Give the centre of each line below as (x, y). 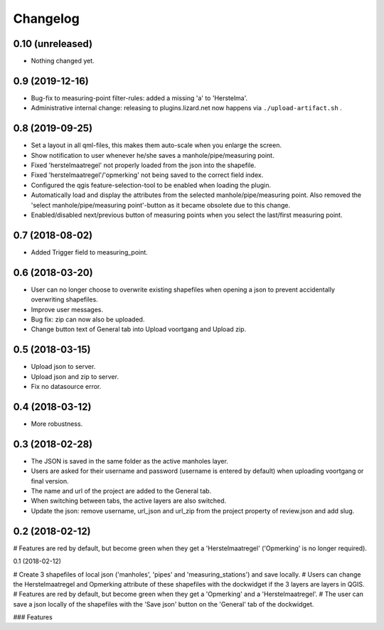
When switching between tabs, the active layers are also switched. (129, 501)
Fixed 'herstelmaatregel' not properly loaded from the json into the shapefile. (143, 165)
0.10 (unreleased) (53, 44)
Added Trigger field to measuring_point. (90, 252)
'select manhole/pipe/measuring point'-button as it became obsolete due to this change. (161, 205)
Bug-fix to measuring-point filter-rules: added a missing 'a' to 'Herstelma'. (139, 98)
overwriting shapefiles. (65, 299)
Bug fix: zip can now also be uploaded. (88, 319)
